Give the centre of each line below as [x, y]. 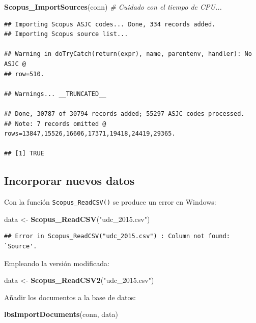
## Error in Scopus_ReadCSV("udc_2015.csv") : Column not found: [117, 236]
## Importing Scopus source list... [66, 34]
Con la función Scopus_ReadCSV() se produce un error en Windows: [110, 202]
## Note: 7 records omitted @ [55, 124]
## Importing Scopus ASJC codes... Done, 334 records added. [110, 24]
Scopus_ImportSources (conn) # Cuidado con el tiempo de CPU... [113, 7]
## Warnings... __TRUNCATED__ [55, 94]
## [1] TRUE [24, 154]
